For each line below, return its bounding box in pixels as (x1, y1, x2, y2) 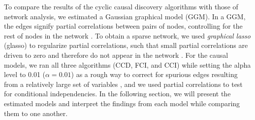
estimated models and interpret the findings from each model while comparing (4, 98, 240, 108)
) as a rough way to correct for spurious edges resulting (71, 69, 238, 80)
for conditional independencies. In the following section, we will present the (4, 88, 231, 99)
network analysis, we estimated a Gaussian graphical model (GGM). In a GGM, (4, 11, 246, 21)
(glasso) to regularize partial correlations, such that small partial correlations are (4, 40, 248, 50)
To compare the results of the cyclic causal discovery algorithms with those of (4, 1, 238, 11)
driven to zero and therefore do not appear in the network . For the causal (4, 49, 228, 60)
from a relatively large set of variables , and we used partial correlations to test (4, 79, 243, 89)
